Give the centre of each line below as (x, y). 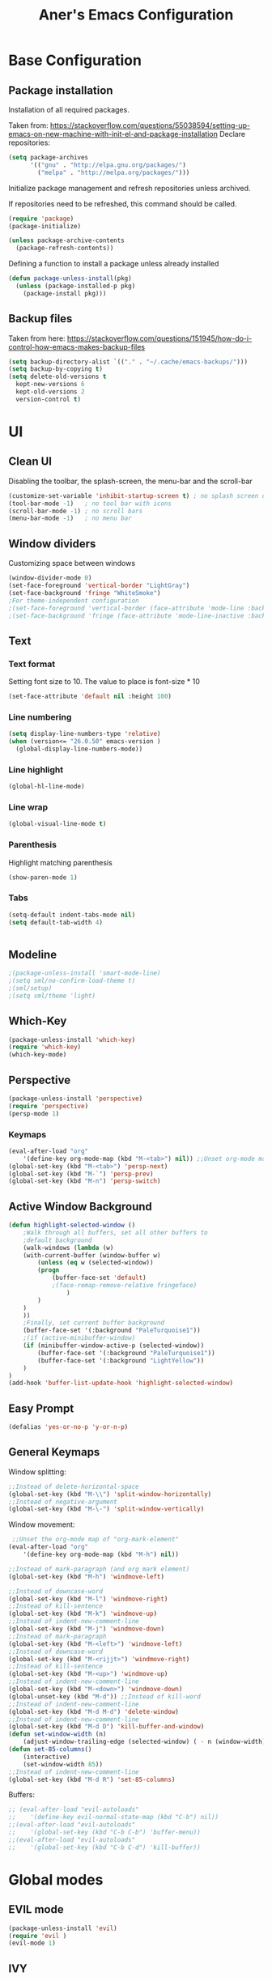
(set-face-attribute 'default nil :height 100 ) (90, 697)
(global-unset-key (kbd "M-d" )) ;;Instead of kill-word (104, 1696)
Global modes (56, 1879)
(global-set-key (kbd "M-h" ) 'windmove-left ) (86, 1576)
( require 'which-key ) (45, 1047)
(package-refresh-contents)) (65, 249)
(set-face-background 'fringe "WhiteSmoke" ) (85, 593)
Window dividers (52, 544)
